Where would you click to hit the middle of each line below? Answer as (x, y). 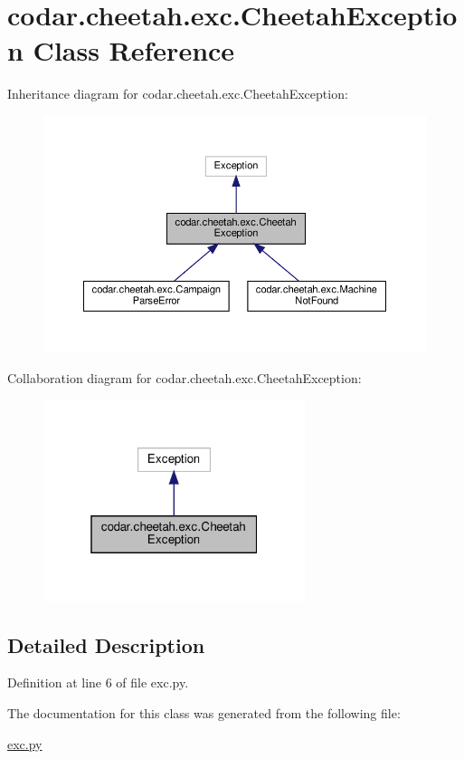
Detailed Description (106, 644)
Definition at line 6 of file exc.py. (98, 682)
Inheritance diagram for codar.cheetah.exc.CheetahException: (178, 94)
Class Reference (134, 50)
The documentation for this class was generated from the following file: (204, 712)
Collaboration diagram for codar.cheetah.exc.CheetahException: (185, 377)
